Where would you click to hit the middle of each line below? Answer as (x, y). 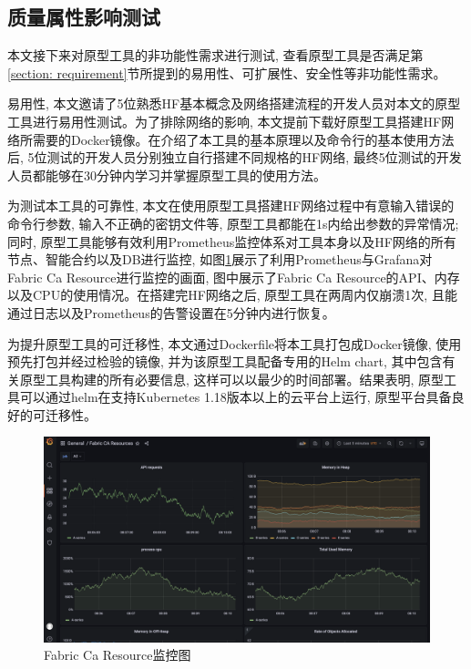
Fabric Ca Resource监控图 (118, 655)
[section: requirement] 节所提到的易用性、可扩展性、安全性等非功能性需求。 (227, 72)
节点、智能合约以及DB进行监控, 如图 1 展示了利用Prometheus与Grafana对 (220, 259)
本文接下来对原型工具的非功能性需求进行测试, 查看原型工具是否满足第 (215, 55)
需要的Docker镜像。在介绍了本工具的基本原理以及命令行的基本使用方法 (243, 139)
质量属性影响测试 (84, 17)
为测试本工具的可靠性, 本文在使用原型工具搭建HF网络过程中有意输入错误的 (231, 206)
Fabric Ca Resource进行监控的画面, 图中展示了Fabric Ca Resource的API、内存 (234, 277)
